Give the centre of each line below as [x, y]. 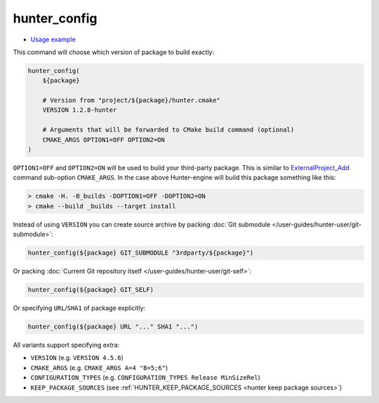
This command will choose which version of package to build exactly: [113, 52]
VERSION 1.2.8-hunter [80, 110]
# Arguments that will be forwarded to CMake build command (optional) [168, 130]
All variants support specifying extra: [66, 345]
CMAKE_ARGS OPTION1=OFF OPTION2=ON [104, 140]
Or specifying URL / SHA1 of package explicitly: [79, 308]
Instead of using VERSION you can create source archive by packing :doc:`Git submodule [142, 224]
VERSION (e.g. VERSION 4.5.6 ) [77, 358]
